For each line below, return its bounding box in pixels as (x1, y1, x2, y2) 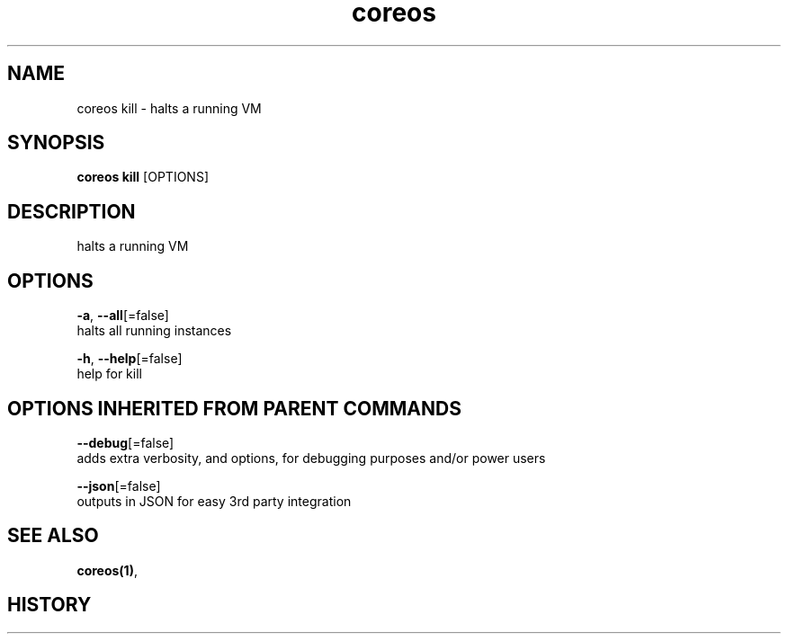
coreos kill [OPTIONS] (76, 169, 210, 185)
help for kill (76, 366, 142, 382)
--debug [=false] (76, 434, 175, 450)
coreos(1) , (76, 562, 138, 578)
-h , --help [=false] (76, 351, 183, 367)
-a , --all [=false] (76, 307, 169, 324)
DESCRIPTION (7, 200, 136, 223)
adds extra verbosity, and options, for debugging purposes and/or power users (76, 450, 546, 466)
